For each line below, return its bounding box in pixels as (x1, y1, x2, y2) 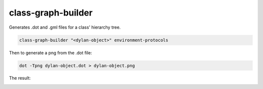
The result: (9, 75, 31, 81)
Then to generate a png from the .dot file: (9, 50, 92, 55)
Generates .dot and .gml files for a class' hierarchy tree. (9, 24, 121, 30)
